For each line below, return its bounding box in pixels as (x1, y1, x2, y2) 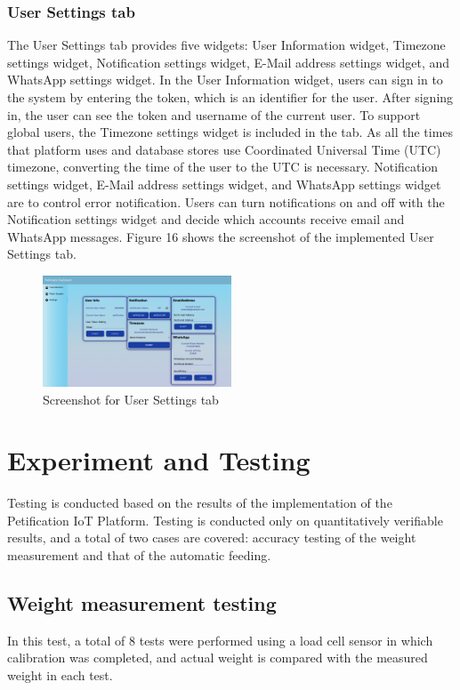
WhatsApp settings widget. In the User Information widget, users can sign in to (7, 70, 443, 89)
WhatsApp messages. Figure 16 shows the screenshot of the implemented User (7, 227, 434, 245)
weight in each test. (7, 666, 113, 685)
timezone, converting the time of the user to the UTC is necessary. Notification (7, 157, 439, 176)
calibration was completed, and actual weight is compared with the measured (7, 648, 428, 667)
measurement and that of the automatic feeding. (7, 546, 271, 565)
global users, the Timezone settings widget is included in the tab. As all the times (7, 123, 454, 141)
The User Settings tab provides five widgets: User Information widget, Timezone (7, 36, 446, 54)
